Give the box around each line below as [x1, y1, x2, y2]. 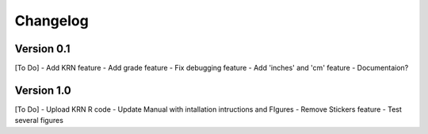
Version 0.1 [14, 42, 71, 56]
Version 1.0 [14, 83, 71, 97]
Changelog [14, 12, 89, 29]
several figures [14, 116, 63, 125]
